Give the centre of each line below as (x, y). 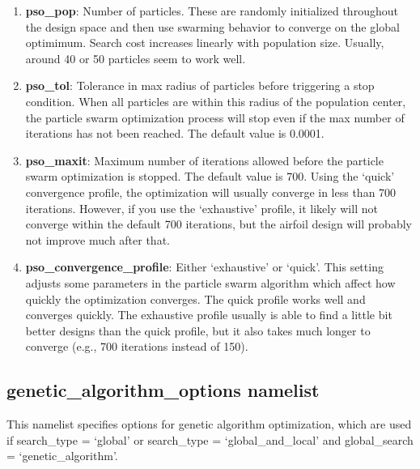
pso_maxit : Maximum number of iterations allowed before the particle (204, 160)
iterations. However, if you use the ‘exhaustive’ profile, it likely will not (202, 208)
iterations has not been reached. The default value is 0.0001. (175, 133)
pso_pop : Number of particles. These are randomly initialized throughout (212, 11)
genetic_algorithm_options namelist (163, 390)
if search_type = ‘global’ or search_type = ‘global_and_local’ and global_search (210, 439)
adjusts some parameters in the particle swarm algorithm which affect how (210, 282)
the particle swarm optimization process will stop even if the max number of (215, 117)
